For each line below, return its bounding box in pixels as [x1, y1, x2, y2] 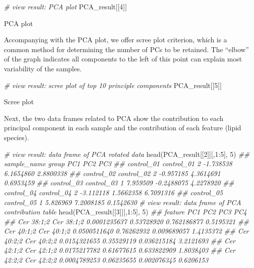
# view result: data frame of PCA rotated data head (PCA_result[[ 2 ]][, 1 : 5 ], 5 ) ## [4, 149, 250, 159]
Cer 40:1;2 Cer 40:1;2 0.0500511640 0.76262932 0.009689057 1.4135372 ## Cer [4, 226, 249, 236]
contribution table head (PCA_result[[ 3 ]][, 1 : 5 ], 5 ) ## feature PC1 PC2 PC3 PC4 [4, 207, 247, 217]
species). [4, 132, 29, 142]
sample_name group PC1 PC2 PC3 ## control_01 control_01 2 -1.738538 [4, 158, 232, 169]
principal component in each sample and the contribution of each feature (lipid [4, 122, 241, 133]
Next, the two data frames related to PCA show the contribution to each [4, 113, 224, 123]
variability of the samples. [4, 63, 82, 73]
